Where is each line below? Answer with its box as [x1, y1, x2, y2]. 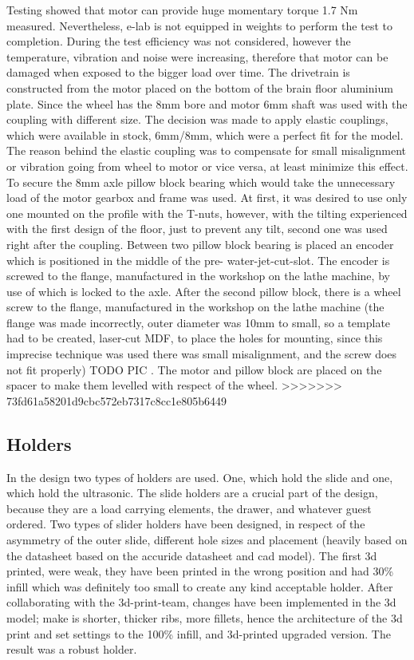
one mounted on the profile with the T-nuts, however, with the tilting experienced [6, 204, 408, 221]
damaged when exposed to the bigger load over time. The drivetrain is [6, 64, 350, 81]
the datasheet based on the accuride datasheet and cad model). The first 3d [6, 547, 377, 563]
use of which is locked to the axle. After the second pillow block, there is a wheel [6, 283, 401, 299]
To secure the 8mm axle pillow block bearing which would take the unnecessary [6, 173, 396, 190]
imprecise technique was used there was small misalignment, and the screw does [6, 346, 397, 362]
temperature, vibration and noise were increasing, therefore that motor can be [6, 48, 388, 65]
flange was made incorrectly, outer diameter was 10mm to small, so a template [6, 314, 391, 330]
